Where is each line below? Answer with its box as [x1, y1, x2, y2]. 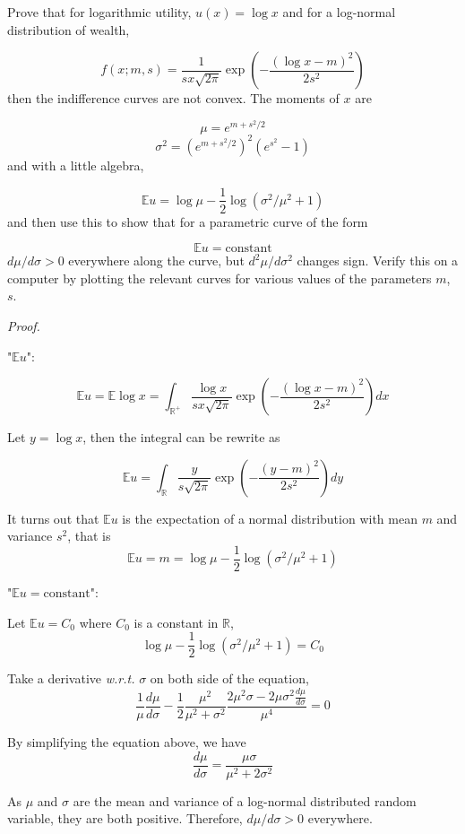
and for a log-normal [282, 3, 396, 21]
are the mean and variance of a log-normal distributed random [73, 791, 417, 810]
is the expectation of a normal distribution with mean [122, 508, 418, 527]
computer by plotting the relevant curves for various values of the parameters [7, 268, 432, 287]
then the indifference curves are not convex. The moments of [7, 89, 340, 108]
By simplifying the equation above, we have [7, 732, 246, 751]
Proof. [7, 316, 40, 334]
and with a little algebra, [7, 155, 144, 174]
